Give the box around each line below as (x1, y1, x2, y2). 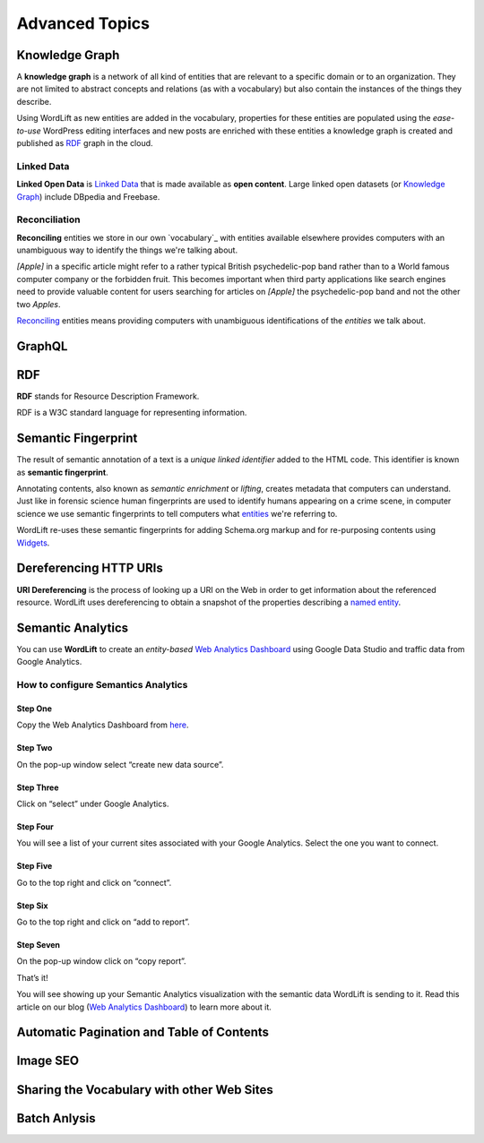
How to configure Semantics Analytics (16, 678, 188, 691)
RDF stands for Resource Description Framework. (16, 391, 200, 401)
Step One (16, 703, 53, 714)
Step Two (16, 743, 53, 753)
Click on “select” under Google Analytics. (16, 798, 169, 809)
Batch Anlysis (16, 1111, 96, 1126)
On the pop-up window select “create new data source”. (16, 759, 224, 769)
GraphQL (16, 339, 68, 354)
